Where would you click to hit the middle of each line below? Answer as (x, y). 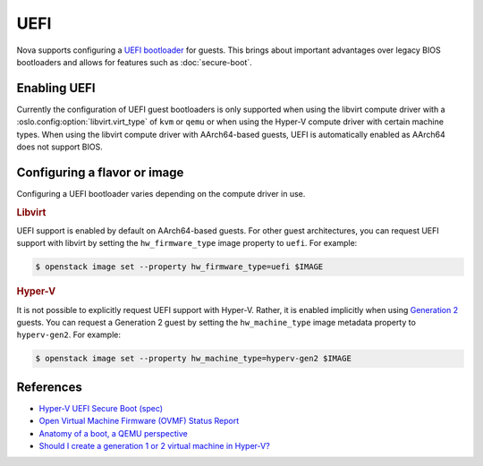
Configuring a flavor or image (100, 172)
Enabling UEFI (56, 88)
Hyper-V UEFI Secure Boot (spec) (101, 408)
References (49, 387)
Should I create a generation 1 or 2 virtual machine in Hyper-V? (154, 446)
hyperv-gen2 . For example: (68, 335)
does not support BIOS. (59, 147)
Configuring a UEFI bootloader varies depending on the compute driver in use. (161, 193)
